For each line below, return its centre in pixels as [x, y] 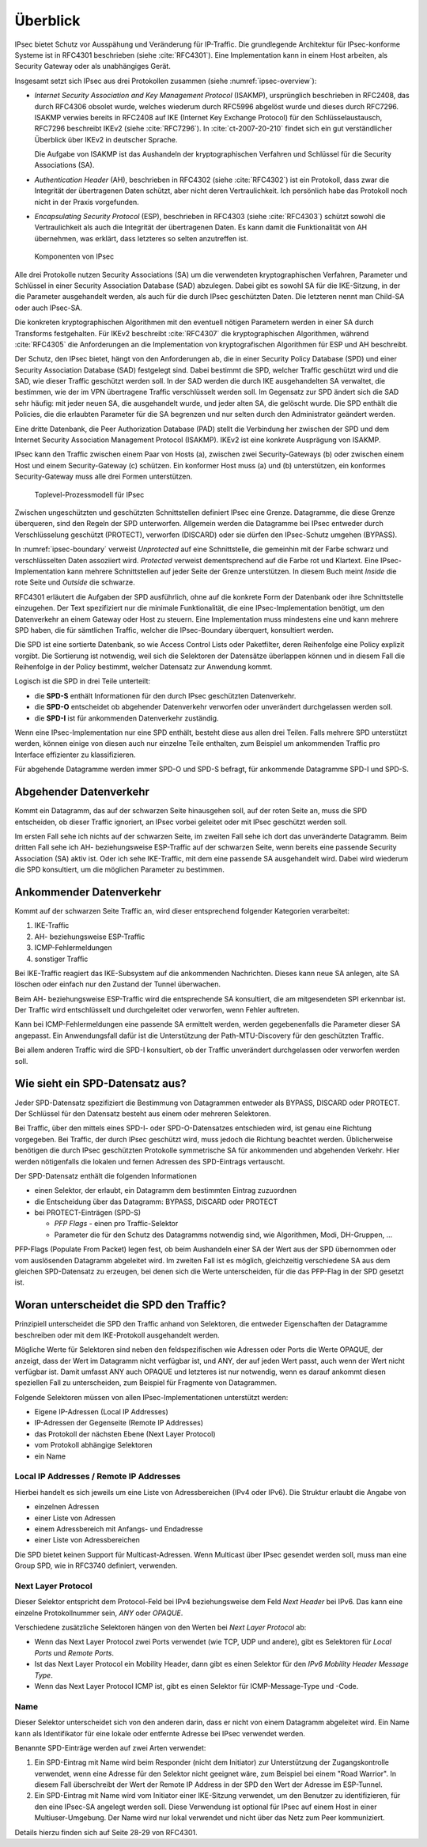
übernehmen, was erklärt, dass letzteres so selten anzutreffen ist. [142, 238]
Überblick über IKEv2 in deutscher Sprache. [106, 139]
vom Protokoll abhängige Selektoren [94, 1445]
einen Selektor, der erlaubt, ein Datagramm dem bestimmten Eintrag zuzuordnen [165, 1190]
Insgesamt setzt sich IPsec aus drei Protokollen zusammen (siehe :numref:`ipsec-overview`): [166, 81]
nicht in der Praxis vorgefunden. [87, 202]
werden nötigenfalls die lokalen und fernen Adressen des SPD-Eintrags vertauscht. [150, 1161]
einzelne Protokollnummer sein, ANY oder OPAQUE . [99, 1613]
